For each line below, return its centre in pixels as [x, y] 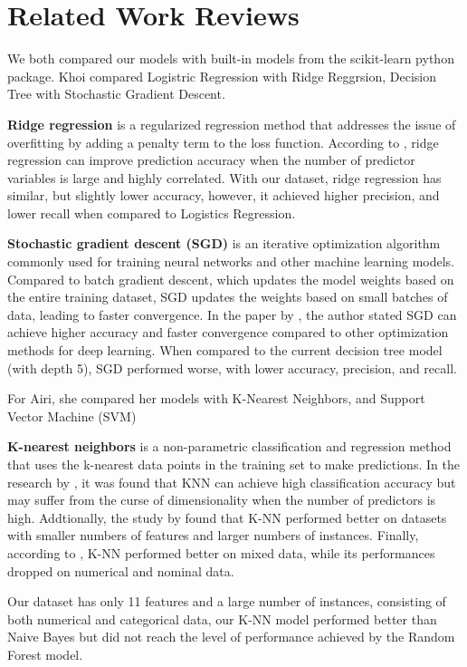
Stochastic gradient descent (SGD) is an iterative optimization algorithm [224, 243]
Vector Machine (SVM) [72, 416]
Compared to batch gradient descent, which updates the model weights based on [231, 279]
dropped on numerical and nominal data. [121, 570]
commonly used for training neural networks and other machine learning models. [231, 261]
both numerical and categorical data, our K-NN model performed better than [222, 619]
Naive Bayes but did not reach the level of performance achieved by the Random [231, 637]
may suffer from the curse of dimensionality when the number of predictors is [222, 500]
